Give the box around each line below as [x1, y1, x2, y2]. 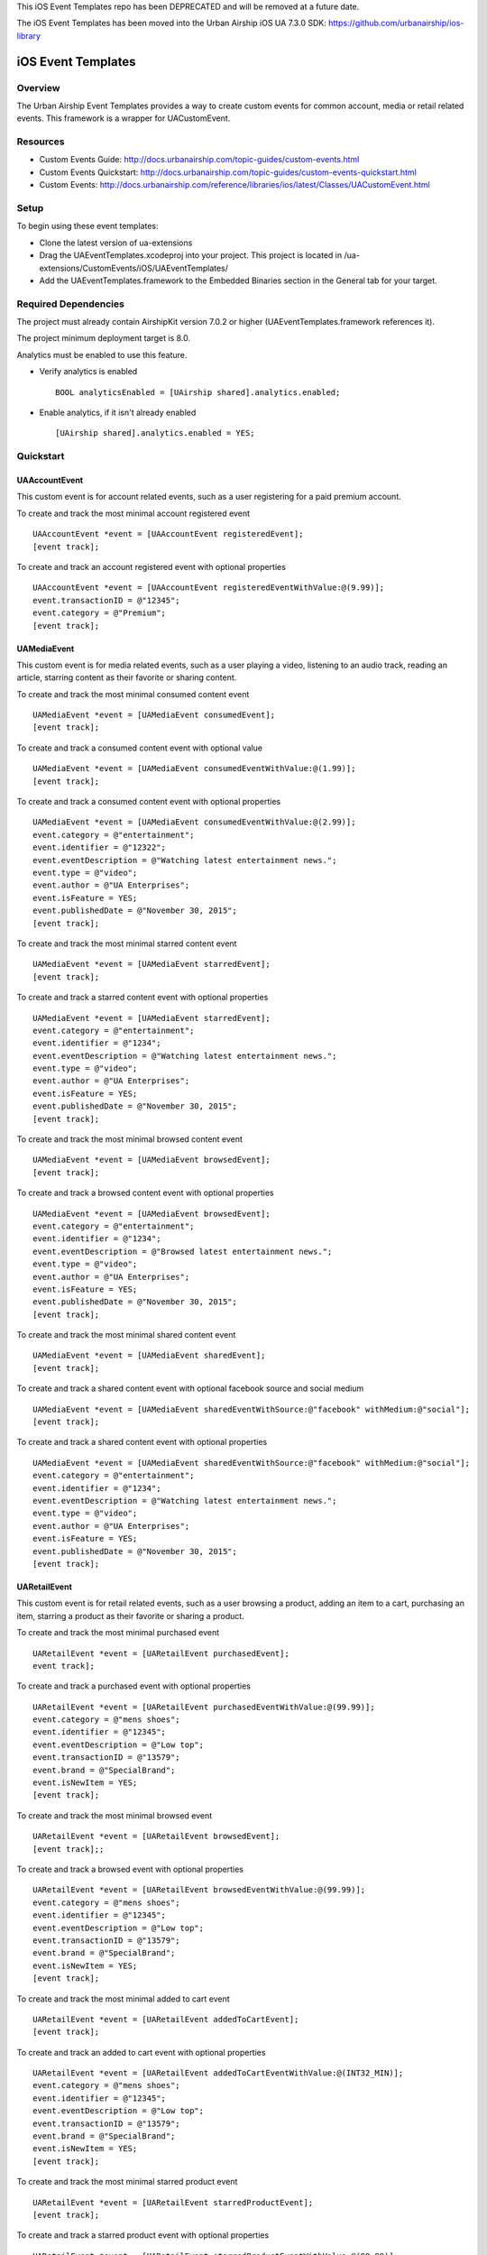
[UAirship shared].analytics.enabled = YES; [55, 428, 256, 438]
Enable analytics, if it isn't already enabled [39, 407, 197, 419]
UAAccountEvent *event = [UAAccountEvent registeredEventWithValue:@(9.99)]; [32, 583, 385, 593]
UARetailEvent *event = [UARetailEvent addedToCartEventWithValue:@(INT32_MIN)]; [32, 2068, 404, 2078]
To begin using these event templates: [16, 221, 159, 232]
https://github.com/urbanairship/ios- [327, 18, 464, 29]
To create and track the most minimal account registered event [16, 508, 250, 519]
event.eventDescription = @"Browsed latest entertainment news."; [32, 1246, 333, 1256]
